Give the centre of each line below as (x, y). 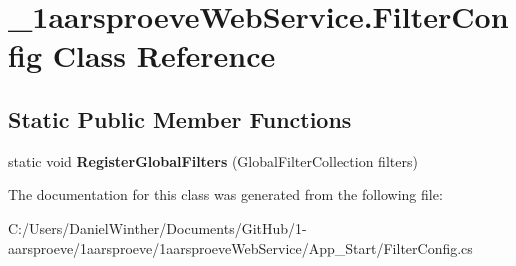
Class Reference (164, 55)
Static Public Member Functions (180, 118)
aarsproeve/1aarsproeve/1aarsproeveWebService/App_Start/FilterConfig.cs (240, 247)
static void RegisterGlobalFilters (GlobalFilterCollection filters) (213, 160)
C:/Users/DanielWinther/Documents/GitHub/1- (157, 227)
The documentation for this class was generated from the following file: (225, 194)
